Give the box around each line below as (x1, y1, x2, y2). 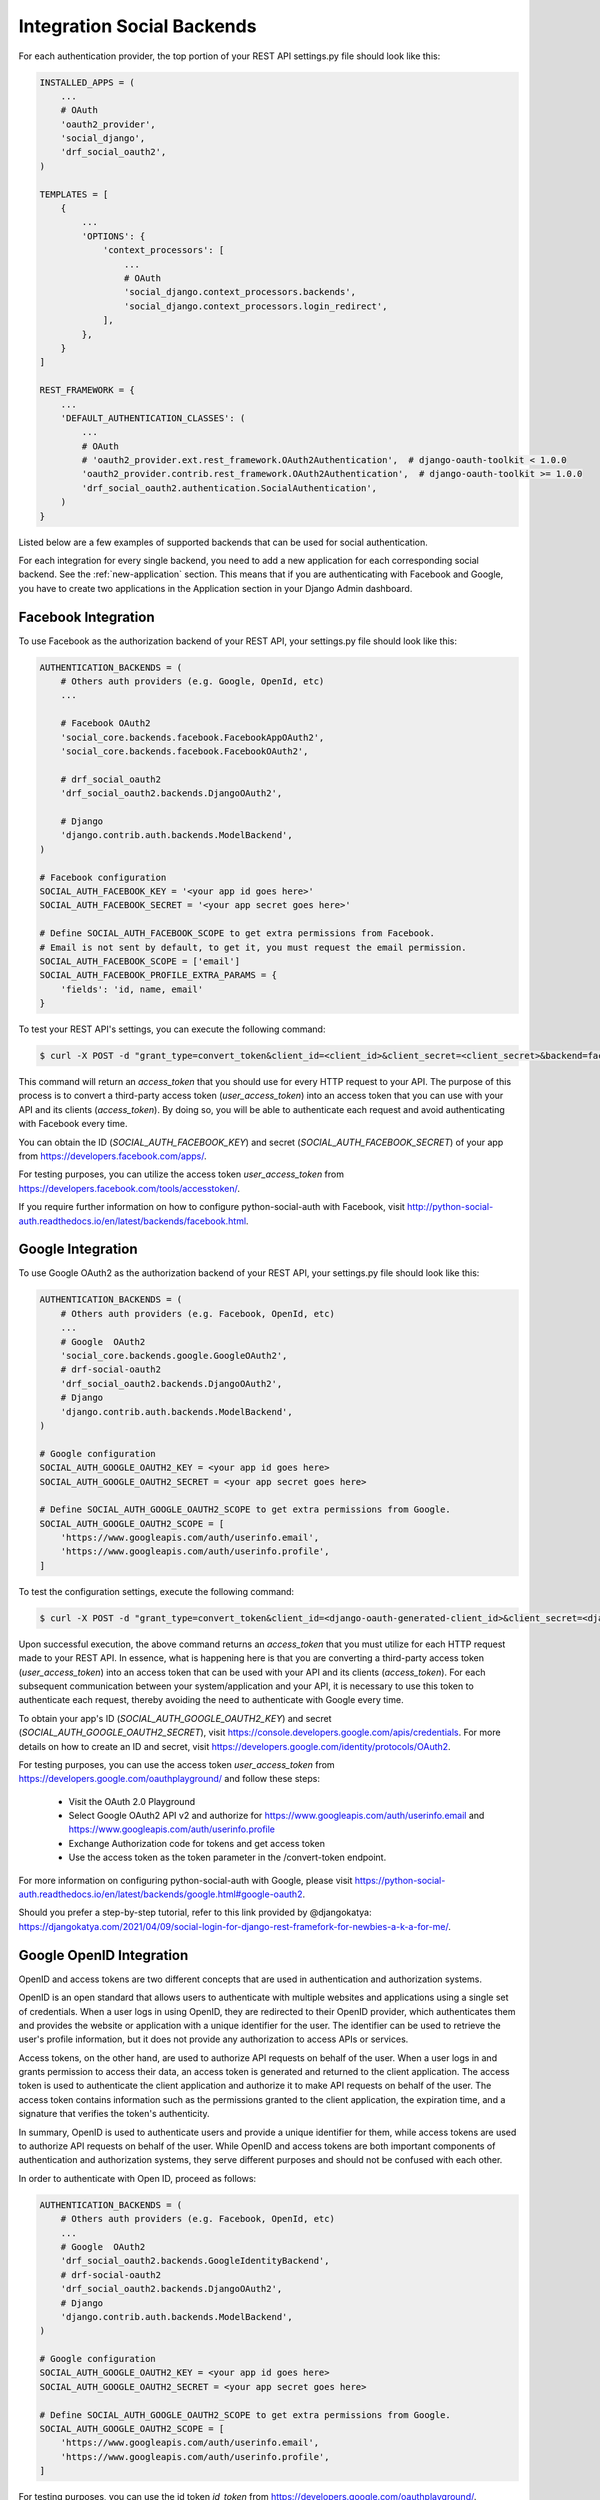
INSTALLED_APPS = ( (39, 76, 135, 88)
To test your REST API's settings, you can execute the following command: (18, 1023, 326, 1035)
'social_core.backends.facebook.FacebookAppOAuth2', (60, 731, 325, 743)
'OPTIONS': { (81, 230, 146, 242)
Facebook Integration (18, 608, 155, 625)
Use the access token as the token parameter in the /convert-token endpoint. (68, 1851, 387, 1864)
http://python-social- (406, 1201, 494, 1213)
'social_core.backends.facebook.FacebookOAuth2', (60, 746, 309, 757)
